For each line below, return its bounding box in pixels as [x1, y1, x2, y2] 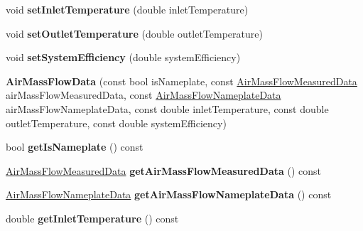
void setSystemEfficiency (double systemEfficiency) [6, 50, 241, 65]
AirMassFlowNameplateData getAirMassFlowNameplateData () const [6, 187, 332, 202]
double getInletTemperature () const [6, 210, 179, 225]
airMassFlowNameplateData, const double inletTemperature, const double [6, 101, 329, 116]
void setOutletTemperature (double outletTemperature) [6, 26, 263, 41]
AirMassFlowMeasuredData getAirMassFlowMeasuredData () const [6, 163, 321, 178]
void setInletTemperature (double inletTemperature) [6, 2, 249, 16]
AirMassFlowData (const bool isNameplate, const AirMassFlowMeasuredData [6, 73, 357, 88]
